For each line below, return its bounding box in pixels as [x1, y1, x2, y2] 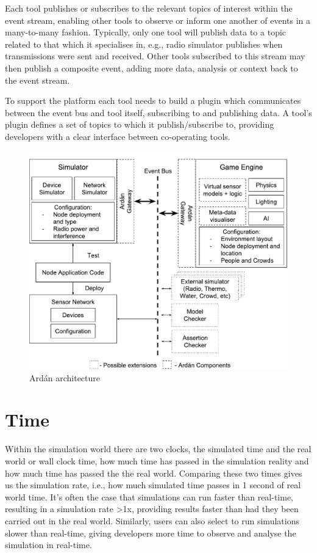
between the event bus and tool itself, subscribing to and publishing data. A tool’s [5, 106, 312, 119]
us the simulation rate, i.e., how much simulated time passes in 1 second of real [5, 478, 301, 491]
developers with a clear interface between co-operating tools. [5, 130, 230, 142]
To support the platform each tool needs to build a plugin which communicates [5, 94, 301, 107]
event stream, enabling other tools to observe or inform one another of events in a [5, 13, 311, 26]
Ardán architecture [29, 371, 101, 384]
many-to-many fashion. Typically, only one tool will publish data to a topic [5, 26, 287, 38]
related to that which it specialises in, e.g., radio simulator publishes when [5, 37, 283, 50]
